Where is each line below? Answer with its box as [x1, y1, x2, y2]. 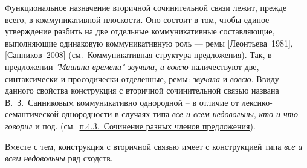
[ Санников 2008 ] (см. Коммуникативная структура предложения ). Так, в [5, 48, 272, 61]
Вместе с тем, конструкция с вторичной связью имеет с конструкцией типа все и [5, 140, 303, 152]
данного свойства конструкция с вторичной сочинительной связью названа [5, 84, 279, 97]
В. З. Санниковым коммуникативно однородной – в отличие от [5, 95, 239, 108]
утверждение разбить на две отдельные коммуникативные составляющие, [5, 25, 275, 37]
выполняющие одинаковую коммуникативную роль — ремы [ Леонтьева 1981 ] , [5, 36, 293, 49]
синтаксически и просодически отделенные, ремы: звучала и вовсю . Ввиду [5, 72, 279, 85]
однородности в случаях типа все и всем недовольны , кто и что [61, 108, 298, 120]
